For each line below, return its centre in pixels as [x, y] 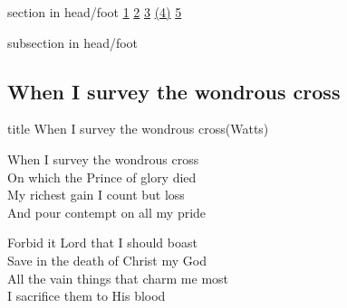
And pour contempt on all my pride [107, 212]
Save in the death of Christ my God [107, 260]
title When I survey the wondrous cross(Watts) [138, 129]
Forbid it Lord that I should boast [102, 243]
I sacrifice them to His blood [87, 296]
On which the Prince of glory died [102, 177]
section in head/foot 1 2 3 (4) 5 [95, 12]
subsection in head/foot [73, 42]
